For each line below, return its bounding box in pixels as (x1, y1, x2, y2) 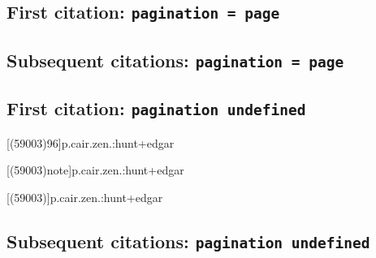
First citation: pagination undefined (6, 96, 306, 121)
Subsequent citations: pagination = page (6, 47, 344, 72)
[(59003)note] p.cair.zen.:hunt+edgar (6, 161, 184, 178)
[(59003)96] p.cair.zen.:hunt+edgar (6, 134, 175, 151)
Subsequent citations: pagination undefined (6, 228, 370, 253)
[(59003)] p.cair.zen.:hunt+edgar (6, 188, 163, 205)
